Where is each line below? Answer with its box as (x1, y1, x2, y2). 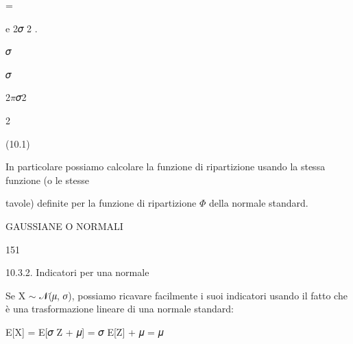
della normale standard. (208, 196, 308, 210)
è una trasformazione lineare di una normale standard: (5, 301, 234, 316)
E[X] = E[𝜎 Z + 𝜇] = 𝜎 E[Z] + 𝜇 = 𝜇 (5, 324, 164, 339)
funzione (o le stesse (5, 172, 89, 187)
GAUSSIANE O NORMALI (5, 218, 123, 233)
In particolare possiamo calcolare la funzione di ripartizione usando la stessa (5, 159, 326, 174)
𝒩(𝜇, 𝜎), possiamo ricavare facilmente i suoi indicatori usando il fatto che (39, 288, 348, 302)
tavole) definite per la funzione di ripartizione (5, 196, 197, 210)
